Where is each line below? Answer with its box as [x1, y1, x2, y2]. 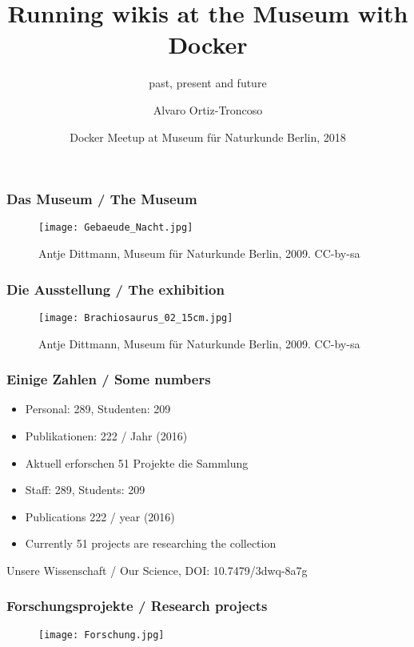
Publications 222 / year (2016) [25, 508, 175, 524]
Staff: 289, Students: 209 [25, 481, 145, 498]
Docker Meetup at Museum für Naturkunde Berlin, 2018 [70, 128, 346, 145]
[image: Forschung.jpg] [38, 629, 165, 641]
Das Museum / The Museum [6, 189, 197, 209]
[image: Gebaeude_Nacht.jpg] [38, 222, 193, 234]
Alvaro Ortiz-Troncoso [153, 101, 263, 118]
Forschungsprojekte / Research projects [6, 596, 268, 616]
